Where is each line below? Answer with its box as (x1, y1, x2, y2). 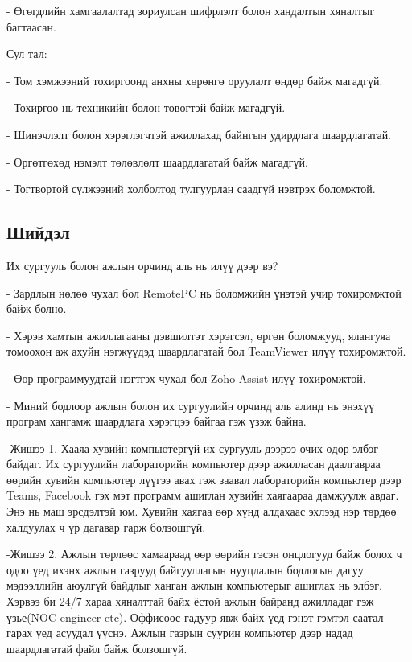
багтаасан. (6, 18, 56, 35)
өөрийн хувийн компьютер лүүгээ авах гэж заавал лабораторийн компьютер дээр (6, 471, 402, 487)
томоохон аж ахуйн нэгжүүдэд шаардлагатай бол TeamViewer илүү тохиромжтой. (6, 343, 406, 360)
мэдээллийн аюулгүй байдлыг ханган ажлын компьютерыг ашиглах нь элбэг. (6, 577, 382, 594)
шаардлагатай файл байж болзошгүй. (6, 639, 187, 656)
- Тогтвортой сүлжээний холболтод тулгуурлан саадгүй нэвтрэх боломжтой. (6, 180, 376, 197)
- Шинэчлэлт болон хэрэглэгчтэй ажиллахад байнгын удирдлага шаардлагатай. (6, 125, 392, 142)
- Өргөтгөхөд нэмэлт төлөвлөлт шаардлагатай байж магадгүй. (6, 153, 308, 170)
